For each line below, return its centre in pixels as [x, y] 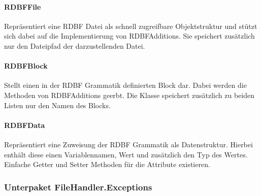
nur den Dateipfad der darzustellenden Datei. [75, 45]
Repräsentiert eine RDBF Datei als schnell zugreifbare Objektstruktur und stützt [131, 26]
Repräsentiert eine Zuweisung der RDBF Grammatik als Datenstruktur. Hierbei [128, 144]
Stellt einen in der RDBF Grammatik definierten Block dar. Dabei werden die [125, 85]
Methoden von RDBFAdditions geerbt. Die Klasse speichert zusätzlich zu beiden [129, 95]
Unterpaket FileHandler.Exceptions [78, 187]
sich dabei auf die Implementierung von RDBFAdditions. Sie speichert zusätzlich [129, 36]
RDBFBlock [26, 66]
